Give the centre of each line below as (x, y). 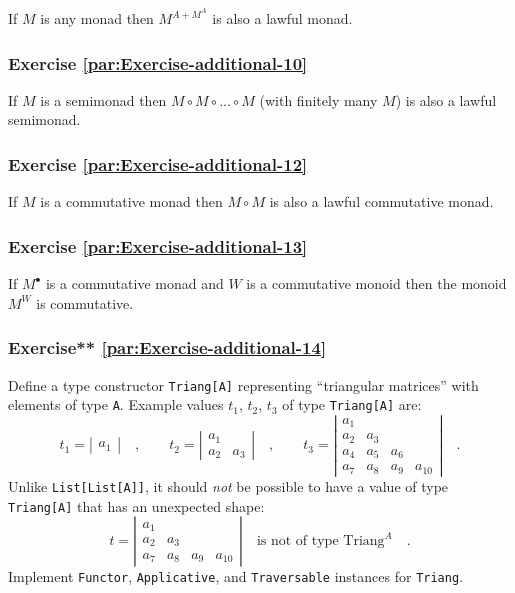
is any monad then (97, 18)
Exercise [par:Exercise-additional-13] (158, 245)
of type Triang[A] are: (352, 404)
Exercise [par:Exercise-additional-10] (158, 62)
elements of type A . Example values (116, 404)
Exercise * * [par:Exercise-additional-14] (167, 347)
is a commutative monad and (134, 283)
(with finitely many (318, 99)
